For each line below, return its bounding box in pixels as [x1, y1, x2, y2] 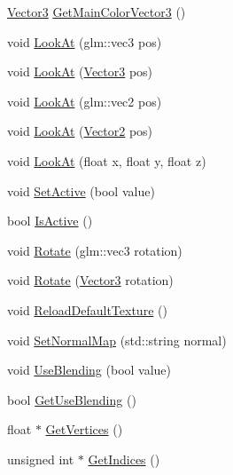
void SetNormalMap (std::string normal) [7, 330, 227, 349]
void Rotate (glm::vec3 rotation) [7, 241, 183, 259]
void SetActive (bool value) [7, 181, 155, 200]
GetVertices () [45, 420, 123, 439]
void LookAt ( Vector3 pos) [7, 62, 153, 81]
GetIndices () [88, 449, 160, 468]
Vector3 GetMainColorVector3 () [7, 3, 186, 20]
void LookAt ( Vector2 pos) [7, 122, 153, 140]
